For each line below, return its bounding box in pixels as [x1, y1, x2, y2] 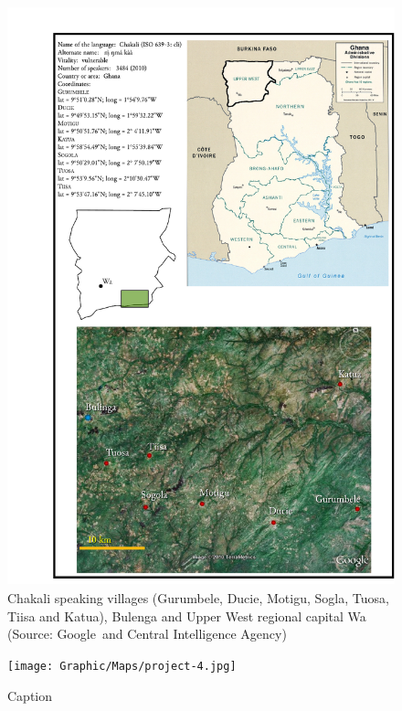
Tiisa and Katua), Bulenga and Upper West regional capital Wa [7, 606, 366, 625]
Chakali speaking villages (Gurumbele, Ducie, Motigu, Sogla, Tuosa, [7, 589, 389, 608]
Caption [7, 685, 53, 705]
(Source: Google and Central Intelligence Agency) [7, 624, 287, 643]
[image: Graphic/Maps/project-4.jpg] [7, 659, 237, 673]
